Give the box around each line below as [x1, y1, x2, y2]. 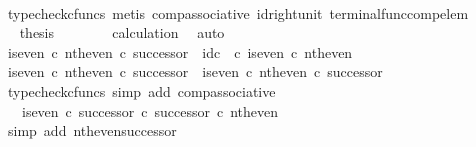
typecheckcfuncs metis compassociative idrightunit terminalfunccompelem [7, 2, 469, 23]
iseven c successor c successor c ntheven [21, 100, 279, 121]
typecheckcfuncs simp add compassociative [7, 80, 276, 101]
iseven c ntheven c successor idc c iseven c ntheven [7, 41, 353, 62]
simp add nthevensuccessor [7, 120, 177, 141]
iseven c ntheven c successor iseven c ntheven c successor [7, 61, 383, 82]
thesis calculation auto [19, 22, 225, 43]
